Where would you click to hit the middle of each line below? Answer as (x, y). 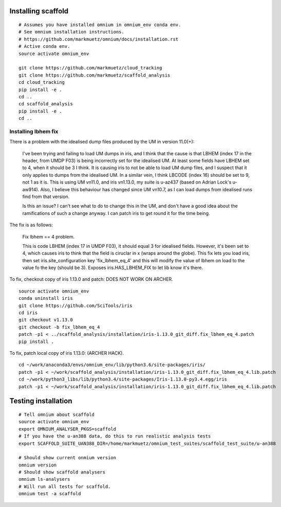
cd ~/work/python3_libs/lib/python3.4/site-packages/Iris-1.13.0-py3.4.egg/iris (123, 379)
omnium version (38, 465)
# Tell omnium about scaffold (57, 414)
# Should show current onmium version (68, 458)
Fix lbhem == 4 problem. (48, 237)
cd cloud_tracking (42, 83)
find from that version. (46, 196)
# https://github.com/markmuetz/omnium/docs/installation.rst (99, 39)
